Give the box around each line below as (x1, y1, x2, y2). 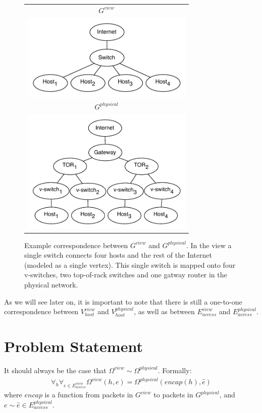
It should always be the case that (4, 365, 107, 375)
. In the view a (186, 240, 232, 250)
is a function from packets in (44, 389, 133, 400)
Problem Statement (4, 336, 143, 357)
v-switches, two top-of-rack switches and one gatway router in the (24, 269, 227, 280)
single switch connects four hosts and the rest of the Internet (24, 250, 212, 260)
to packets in (153, 389, 193, 400)
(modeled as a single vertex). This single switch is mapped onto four (24, 259, 236, 270)
